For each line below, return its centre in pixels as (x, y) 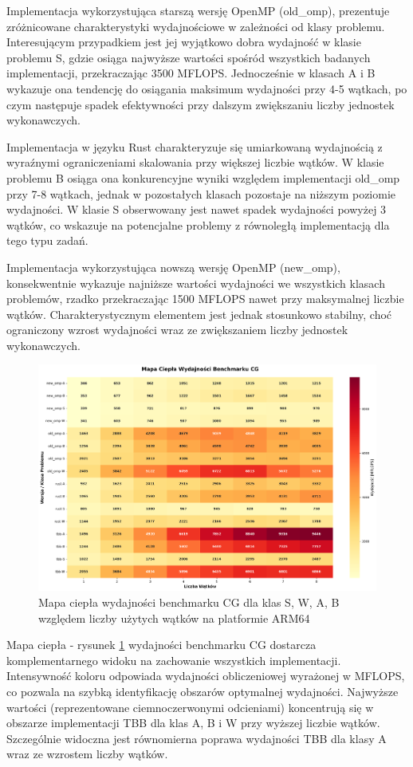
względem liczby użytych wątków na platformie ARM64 (174, 618)
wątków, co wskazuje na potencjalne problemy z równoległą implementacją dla (198, 224)
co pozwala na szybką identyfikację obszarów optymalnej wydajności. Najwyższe (203, 691)
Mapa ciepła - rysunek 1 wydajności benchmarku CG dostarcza (161, 645)
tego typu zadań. (47, 240)
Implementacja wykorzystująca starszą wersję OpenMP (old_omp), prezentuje (198, 10)
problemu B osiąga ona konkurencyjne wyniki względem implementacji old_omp (203, 177)
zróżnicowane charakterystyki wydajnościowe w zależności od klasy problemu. (196, 26)
